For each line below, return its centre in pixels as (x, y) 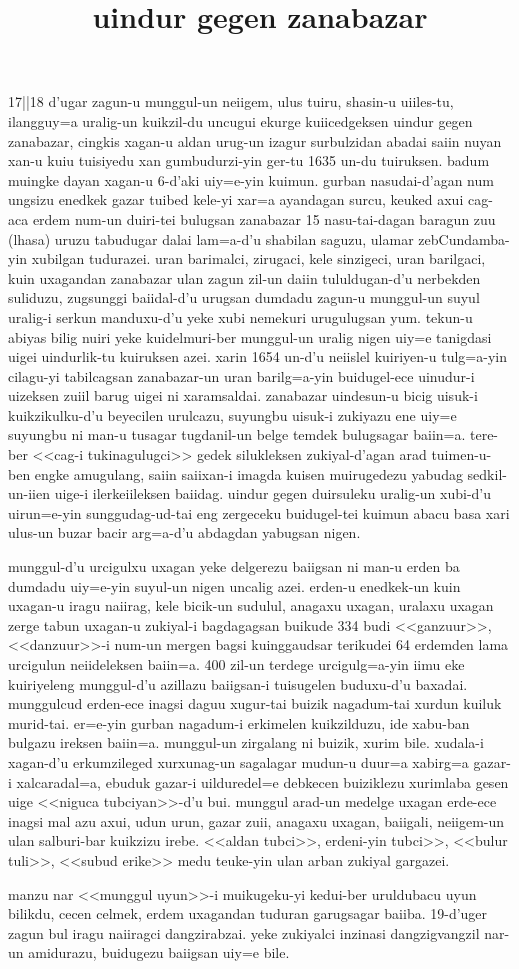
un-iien (29, 493)
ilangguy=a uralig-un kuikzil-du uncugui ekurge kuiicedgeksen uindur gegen (240, 120)
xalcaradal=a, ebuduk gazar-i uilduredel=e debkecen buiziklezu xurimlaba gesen (262, 781)
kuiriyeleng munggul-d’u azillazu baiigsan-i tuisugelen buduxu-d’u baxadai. (238, 683)
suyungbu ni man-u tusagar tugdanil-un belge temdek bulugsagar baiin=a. (237, 434)
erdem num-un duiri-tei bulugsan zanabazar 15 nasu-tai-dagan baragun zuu (264, 218)
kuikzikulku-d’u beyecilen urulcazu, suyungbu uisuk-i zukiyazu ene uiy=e (232, 414)
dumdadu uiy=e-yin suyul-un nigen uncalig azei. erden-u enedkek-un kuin (234, 585)
